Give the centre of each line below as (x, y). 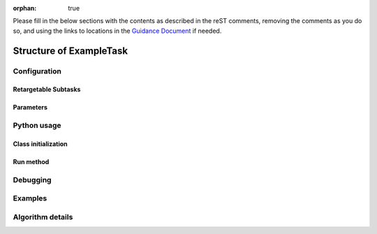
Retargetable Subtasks (47, 89)
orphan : (25, 8)
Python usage (37, 126)
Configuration (37, 71)
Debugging (32, 180)
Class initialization (40, 144)
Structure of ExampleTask (71, 51)
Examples (30, 198)
